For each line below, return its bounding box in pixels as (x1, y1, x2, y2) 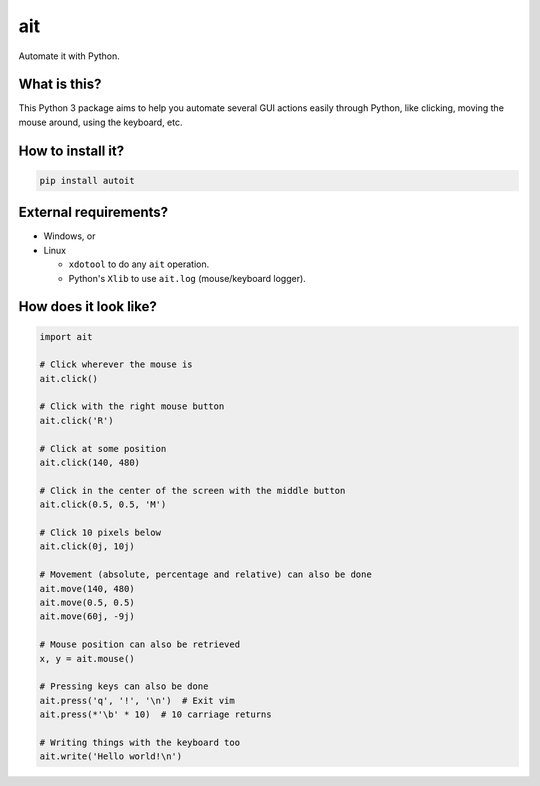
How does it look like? (18, 298, 157, 315)
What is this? (18, 76, 102, 93)
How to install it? (18, 142, 125, 159)
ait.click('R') (39, 415, 114, 426)
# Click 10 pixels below (39, 526, 162, 538)
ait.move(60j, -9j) (39, 611, 135, 622)
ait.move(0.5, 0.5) (39, 596, 135, 608)
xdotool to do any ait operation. (68, 258, 210, 270)
